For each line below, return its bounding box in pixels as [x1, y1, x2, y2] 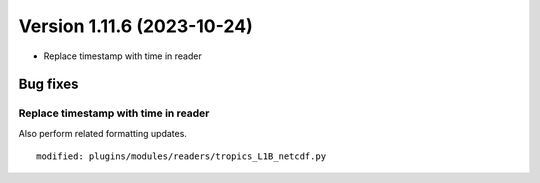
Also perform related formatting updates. [18, 127, 187, 139]
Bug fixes [18, 76, 79, 93]
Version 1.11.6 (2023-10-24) [18, 15, 254, 37]
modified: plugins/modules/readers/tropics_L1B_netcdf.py [36, 151, 327, 162]
